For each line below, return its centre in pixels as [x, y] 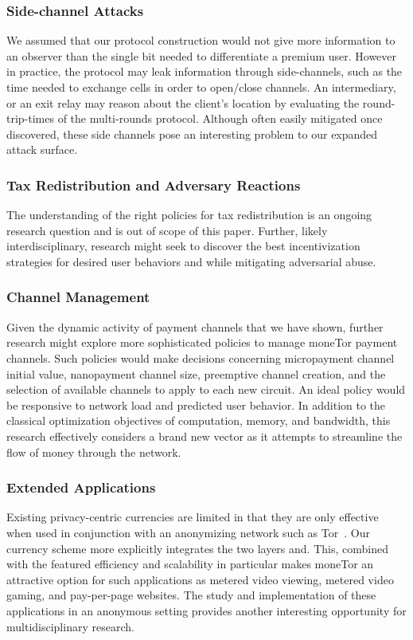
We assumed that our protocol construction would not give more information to [201, 40]
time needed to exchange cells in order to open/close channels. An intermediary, [201, 87]
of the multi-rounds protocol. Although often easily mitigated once [220, 118]
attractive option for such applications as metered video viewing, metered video [200, 579]
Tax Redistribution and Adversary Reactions [154, 185]
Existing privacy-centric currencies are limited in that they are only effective [193, 517]
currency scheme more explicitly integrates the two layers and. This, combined [197, 548]
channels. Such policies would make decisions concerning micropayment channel [201, 357]
